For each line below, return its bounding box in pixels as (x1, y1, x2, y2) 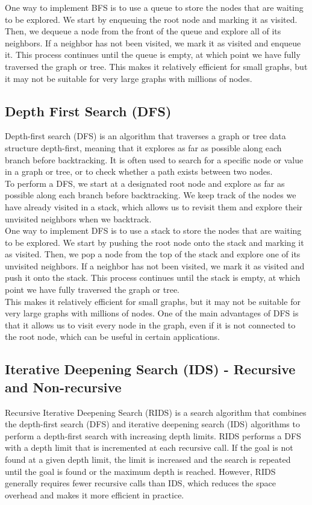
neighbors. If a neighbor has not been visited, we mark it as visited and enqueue (5, 36, 301, 49)
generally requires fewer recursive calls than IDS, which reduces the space (5, 477, 276, 489)
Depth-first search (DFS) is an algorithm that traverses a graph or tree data (5, 130, 286, 142)
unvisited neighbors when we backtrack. (5, 212, 152, 225)
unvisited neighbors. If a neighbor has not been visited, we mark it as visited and (5, 259, 305, 272)
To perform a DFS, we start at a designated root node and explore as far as (5, 177, 285, 189)
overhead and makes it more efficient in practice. (5, 488, 184, 501)
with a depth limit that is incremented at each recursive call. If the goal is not (5, 441, 293, 454)
